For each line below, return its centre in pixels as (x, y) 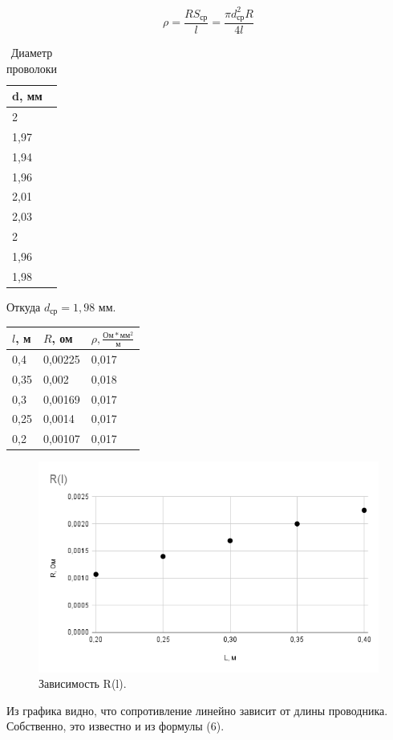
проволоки (32, 68)
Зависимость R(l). (83, 683)
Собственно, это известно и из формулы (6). (115, 726)
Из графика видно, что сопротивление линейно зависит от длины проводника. (197, 710)
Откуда (24, 306)
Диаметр (32, 52)
